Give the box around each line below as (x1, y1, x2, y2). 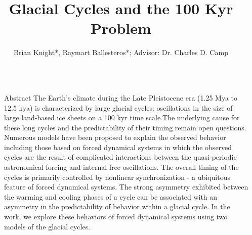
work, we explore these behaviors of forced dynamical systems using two (4, 211, 228, 222)
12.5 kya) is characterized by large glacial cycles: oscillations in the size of (4, 102, 233, 113)
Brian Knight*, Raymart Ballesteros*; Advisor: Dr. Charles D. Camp (14, 47, 228, 58)
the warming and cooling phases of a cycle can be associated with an (4, 191, 218, 202)
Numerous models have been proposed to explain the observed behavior (4, 132, 226, 143)
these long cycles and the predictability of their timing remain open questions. (4, 122, 246, 132)
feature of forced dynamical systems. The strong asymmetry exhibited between (4, 181, 248, 192)
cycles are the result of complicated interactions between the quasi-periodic (4, 152, 237, 162)
